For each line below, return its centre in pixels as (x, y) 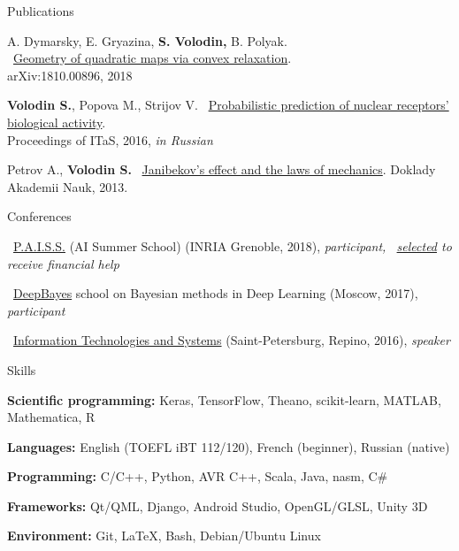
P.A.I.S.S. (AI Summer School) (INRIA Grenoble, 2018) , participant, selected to (233, 245)
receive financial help (63, 263)
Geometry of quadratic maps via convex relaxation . (153, 58)
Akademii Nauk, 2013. (68, 186)
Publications (41, 11)
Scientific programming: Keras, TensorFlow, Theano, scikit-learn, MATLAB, (224, 399)
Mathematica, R (51, 417)
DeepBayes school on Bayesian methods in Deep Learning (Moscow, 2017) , (216, 293)
